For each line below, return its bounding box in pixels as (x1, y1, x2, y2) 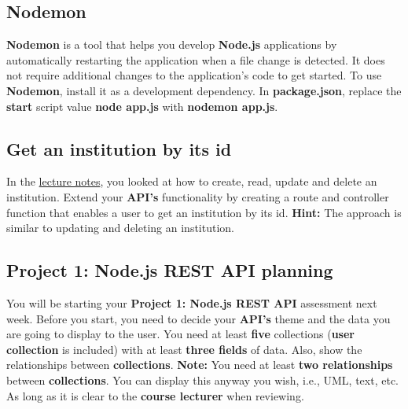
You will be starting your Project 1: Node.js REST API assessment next (6, 294, 377, 311)
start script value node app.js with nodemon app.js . (6, 98, 278, 114)
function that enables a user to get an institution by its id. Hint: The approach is (6, 204, 402, 220)
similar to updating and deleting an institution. (6, 219, 234, 236)
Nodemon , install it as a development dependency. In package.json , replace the (6, 82, 402, 98)
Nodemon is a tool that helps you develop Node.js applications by (6, 36, 337, 53)
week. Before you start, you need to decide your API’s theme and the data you (6, 310, 391, 326)
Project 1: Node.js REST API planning (6, 258, 333, 282)
